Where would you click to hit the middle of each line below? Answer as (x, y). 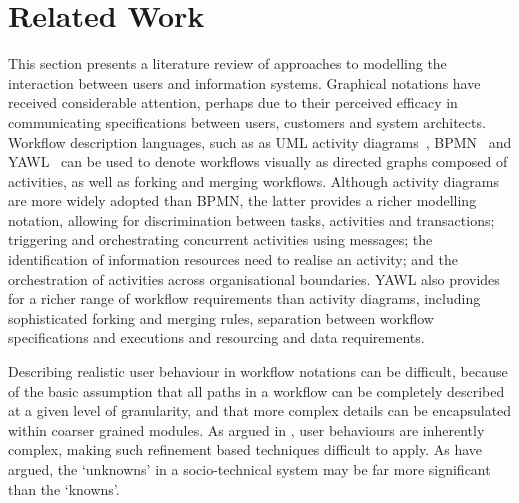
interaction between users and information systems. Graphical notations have (244, 82)
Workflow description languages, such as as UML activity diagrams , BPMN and (260, 141)
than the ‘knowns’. (64, 488)
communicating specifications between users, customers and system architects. (247, 121)
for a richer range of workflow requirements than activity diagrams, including (244, 298)
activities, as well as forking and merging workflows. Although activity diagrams (253, 180)
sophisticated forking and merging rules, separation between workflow (221, 317)
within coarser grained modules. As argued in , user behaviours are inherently (246, 429)
